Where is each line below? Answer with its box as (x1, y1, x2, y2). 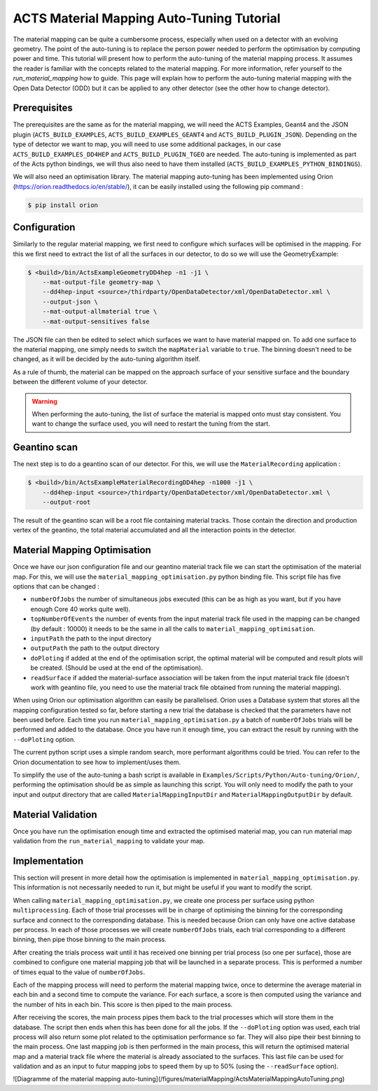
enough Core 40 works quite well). (30, 605, 131, 613)
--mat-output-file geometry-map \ (42, 279, 161, 286)
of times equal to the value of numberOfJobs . (13, 968, 146, 976)
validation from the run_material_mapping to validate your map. (13, 837, 206, 845)
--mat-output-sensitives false (42, 317, 150, 325)
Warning (31, 397, 57, 405)
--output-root (42, 498, 91, 506)
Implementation (13, 854, 84, 867)
